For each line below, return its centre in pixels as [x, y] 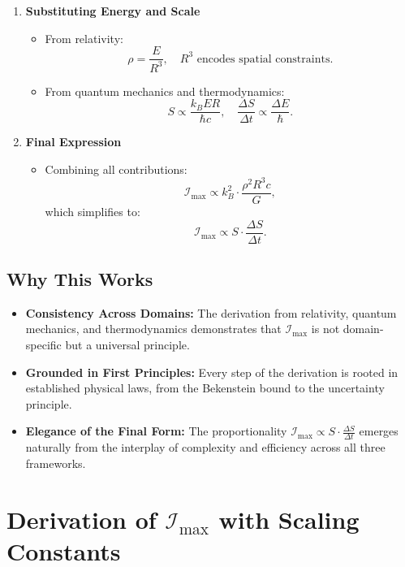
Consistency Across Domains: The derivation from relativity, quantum [211, 312]
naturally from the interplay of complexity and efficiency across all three [205, 447]
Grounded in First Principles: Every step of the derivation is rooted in [212, 372]
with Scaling [289, 519]
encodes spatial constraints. [265, 59]
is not [325, 329]
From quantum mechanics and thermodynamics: [165, 91]
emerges [379, 431]
